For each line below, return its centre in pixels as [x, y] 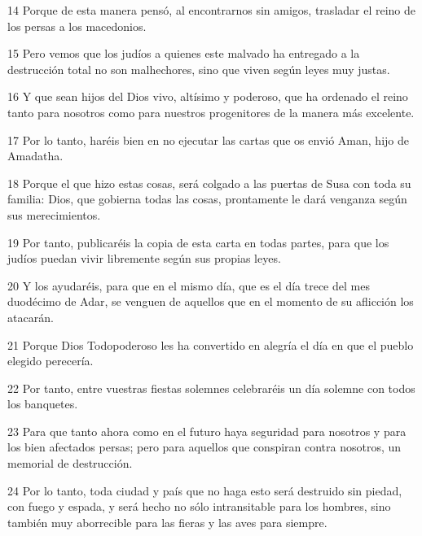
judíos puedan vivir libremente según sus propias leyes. [144, 258]
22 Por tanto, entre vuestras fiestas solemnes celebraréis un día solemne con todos [211, 388]
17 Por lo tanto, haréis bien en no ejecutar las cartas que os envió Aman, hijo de [208, 139]
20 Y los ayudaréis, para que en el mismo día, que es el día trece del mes [189, 285]
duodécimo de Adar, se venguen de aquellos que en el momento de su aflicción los [211, 301]
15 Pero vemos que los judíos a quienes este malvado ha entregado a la [184, 53]
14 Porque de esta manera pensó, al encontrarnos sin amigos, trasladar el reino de [212, 10]
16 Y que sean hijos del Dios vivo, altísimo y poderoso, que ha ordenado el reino [208, 96]
